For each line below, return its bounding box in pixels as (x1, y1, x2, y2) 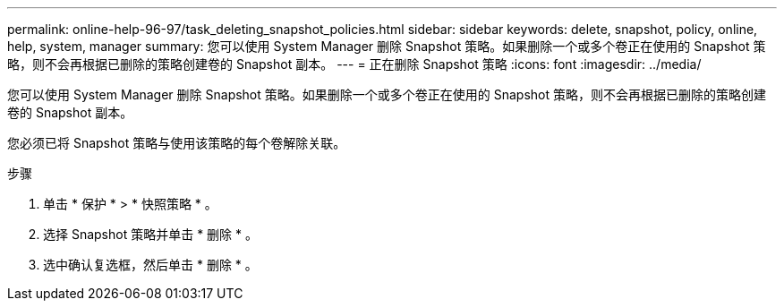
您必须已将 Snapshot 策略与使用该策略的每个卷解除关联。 (7, 135, 346, 150)
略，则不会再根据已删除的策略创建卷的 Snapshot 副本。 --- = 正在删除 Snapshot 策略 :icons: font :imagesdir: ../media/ (7, 56, 702, 72)
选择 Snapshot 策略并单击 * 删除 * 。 (43, 227, 258, 242)
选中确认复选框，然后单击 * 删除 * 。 (43, 257, 258, 272)
